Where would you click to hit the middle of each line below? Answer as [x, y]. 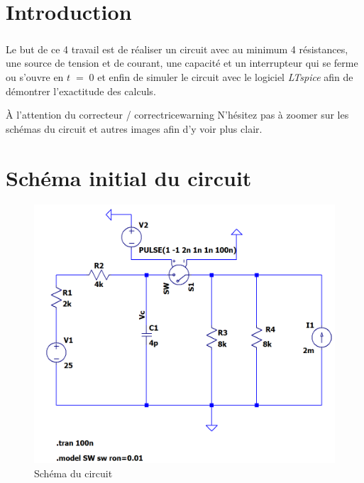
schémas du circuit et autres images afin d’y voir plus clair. [134, 128]
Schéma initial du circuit [129, 177]
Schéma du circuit [73, 473]
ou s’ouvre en [35, 76]
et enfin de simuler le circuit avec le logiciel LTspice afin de [225, 76]
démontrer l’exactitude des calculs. [81, 91]
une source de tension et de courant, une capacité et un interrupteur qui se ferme [182, 63]
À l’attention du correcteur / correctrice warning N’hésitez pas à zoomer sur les [177, 115]
